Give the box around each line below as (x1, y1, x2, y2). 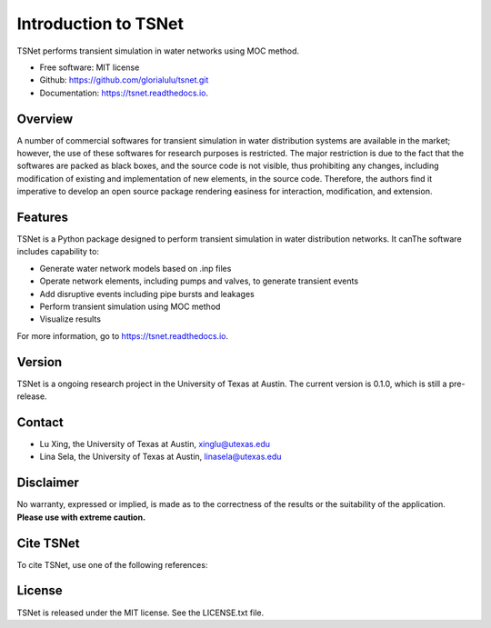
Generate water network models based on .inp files (39, 263, 232, 274)
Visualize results (39, 314, 102, 324)
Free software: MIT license (39, 62, 140, 73)
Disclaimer (16, 475, 79, 491)
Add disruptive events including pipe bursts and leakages (39, 288, 255, 299)
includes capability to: (16, 246, 100, 257)
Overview (16, 111, 74, 126)
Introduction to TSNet (16, 14, 185, 34)
